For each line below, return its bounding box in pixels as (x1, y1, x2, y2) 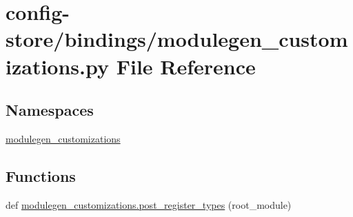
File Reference (116, 52, 256, 80)
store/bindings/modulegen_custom (6, 25, 348, 53)
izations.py (6, 52, 109, 80)
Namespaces (6, 99, 94, 121)
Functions (6, 165, 76, 186)
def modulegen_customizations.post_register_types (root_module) (6, 197, 292, 211)
